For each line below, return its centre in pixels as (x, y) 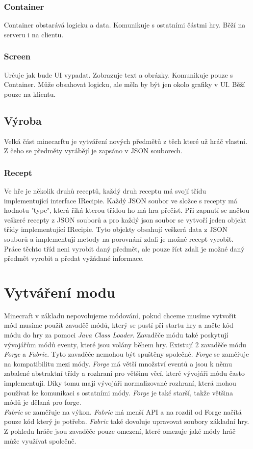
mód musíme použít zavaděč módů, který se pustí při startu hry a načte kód (119, 325)
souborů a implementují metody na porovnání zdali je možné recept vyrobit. (119, 239)
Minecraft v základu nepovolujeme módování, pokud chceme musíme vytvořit (120, 315)
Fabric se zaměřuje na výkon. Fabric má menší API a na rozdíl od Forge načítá (123, 411)
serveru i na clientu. (34, 34)
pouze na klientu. (30, 94)
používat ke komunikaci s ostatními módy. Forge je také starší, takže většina (119, 392)
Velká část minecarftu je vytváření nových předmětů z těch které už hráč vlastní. (126, 141)
